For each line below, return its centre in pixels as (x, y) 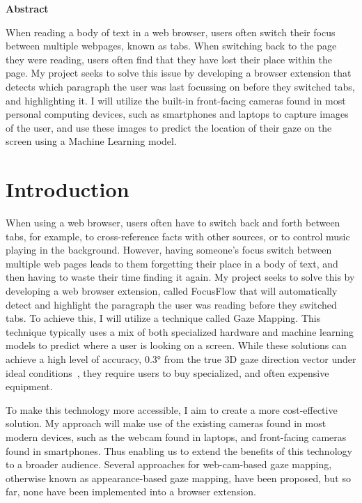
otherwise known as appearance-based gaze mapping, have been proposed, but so (178, 478)
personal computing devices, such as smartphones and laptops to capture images (177, 114)
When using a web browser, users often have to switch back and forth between (173, 223)
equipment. (29, 386)
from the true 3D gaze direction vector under (260, 359)
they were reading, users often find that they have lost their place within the (169, 59)
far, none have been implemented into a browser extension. (131, 492)
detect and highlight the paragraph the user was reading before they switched (171, 304)
